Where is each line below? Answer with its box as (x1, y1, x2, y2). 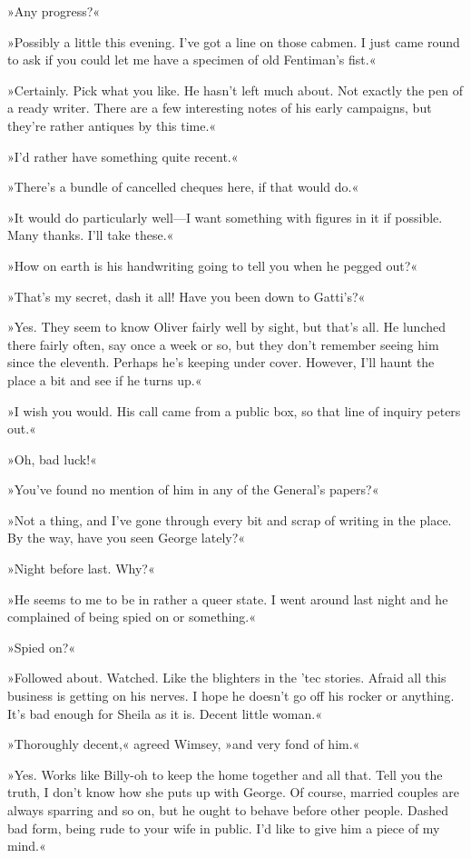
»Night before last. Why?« (7, 559, 155, 578)
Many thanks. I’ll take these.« (7, 225, 174, 244)
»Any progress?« (7, 2, 101, 20)
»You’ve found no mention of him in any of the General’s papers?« (7, 480, 379, 499)
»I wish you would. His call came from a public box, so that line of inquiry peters (7, 401, 461, 420)
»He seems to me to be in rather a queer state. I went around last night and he (7, 589, 448, 608)
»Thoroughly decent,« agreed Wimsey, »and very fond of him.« (7, 734, 360, 753)
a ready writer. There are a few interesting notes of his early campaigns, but (7, 98, 432, 117)
